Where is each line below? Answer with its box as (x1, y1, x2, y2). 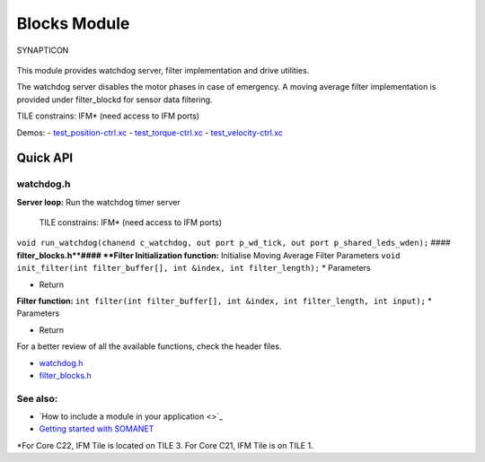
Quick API (16, 151, 74, 166)
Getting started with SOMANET (39, 423, 154, 434)
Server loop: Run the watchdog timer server (16, 196, 181, 207)
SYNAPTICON (16, 45, 69, 56)
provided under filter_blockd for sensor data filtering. (16, 94, 213, 105)
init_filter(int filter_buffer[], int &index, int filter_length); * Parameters (16, 263, 371, 274)
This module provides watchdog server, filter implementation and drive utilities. (16, 65, 310, 75)
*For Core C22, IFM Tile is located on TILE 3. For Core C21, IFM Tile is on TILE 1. (16, 440, 313, 450)
